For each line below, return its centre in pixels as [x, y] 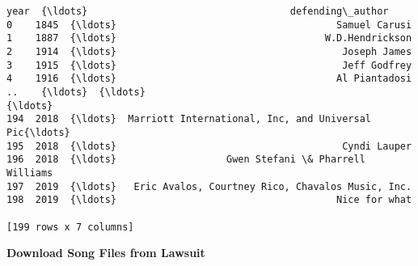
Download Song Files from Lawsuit [106, 253]
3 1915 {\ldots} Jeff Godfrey [209, 65]
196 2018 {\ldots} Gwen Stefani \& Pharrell [186, 160]
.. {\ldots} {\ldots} [76, 92]
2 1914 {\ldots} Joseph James [209, 51]
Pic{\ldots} [38, 132]
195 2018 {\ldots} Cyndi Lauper [209, 146]
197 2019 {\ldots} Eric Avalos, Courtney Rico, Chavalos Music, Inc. [209, 186]
